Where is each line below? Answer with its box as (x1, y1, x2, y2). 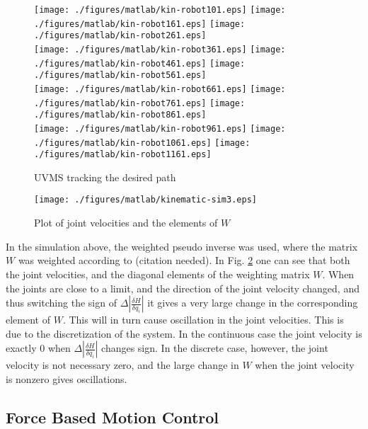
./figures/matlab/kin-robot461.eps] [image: (34, 58, 246, 69)
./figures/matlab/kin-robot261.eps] (34, 30, 207, 41)
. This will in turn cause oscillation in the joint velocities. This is (62, 312, 344, 327)
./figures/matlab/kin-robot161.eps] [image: (34, 18, 246, 29)
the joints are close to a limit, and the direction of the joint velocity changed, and (6, 280, 360, 295)
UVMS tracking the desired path (34, 169, 176, 184)
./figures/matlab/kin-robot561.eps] (34, 70, 207, 81)
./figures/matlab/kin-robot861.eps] (34, 110, 207, 120)
